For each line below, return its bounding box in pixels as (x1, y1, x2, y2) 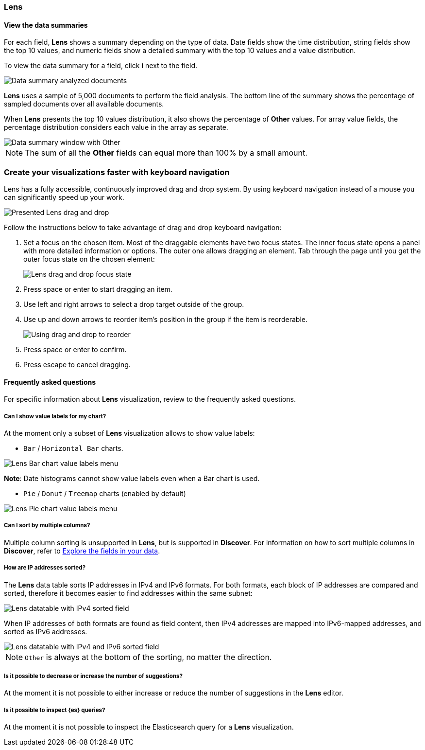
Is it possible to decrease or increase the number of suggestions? (4, 672, 183, 679)
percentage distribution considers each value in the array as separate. (4, 123, 228, 132)
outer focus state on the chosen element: (23, 254, 155, 263)
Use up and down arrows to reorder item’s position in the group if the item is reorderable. (23, 315, 307, 323)
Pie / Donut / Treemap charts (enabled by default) (23, 489, 186, 498)
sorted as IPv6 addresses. (4, 627, 87, 636)
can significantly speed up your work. (4, 193, 124, 201)
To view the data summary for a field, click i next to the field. (4, 61, 198, 70)
